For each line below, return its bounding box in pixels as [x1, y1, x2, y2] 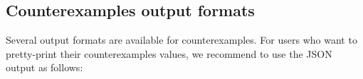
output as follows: [6, 60, 83, 75]
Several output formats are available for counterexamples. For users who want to [6, 32, 357, 47]
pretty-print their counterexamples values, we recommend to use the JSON [6, 46, 332, 61]
